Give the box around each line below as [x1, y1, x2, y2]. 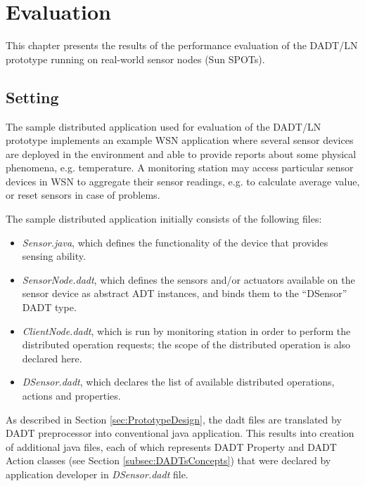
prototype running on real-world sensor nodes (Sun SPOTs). [6, 51, 265, 66]
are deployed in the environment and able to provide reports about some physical [6, 146, 357, 161]
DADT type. [22, 300, 77, 315]
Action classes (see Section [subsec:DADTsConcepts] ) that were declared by [6, 453, 331, 468]
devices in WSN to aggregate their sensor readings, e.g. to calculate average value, [6, 173, 360, 188]
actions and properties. [22, 388, 121, 403]
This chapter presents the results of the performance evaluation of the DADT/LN [6, 38, 358, 53]
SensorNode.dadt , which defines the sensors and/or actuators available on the [22, 272, 355, 287]
